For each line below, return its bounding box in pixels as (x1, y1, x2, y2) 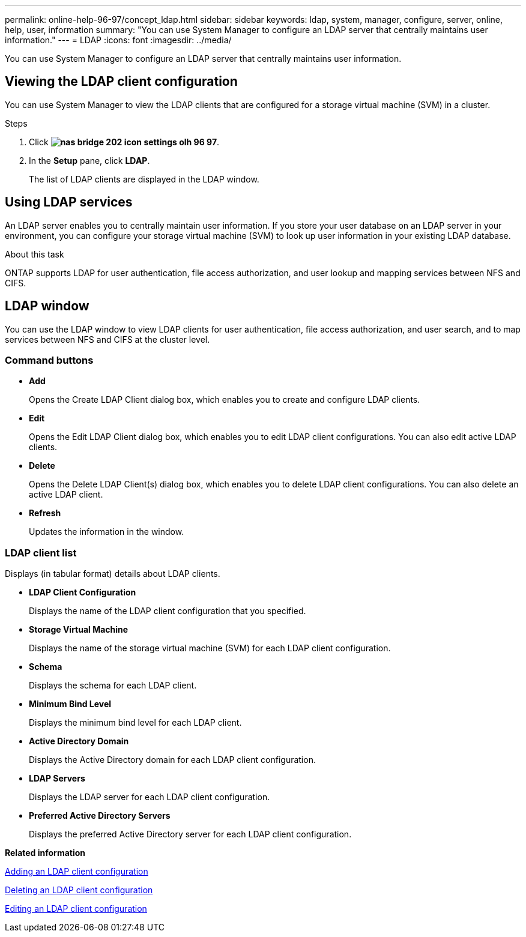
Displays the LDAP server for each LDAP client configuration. (29, 792, 270, 803)
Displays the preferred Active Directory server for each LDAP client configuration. (29, 829, 352, 840)
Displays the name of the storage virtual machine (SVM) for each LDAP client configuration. (29, 643, 391, 654)
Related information (5, 848, 86, 858)
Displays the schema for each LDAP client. (29, 680, 197, 691)
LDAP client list (5, 546, 77, 559)
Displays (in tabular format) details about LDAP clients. (5, 568, 220, 579)
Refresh (29, 508, 61, 519)
